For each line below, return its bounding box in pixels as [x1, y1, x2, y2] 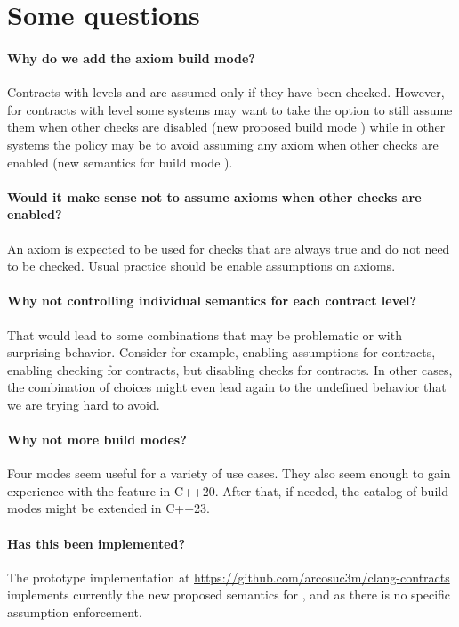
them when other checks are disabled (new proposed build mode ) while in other [7, 118, 446, 136]
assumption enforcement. [7, 603, 142, 622]
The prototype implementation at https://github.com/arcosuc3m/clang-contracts [7, 567, 450, 586]
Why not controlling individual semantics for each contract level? [7, 291, 417, 310]
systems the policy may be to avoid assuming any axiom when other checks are [7, 134, 439, 153]
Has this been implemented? [7, 533, 186, 552]
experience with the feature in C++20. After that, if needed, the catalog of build [7, 481, 448, 500]
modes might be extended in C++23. [7, 499, 210, 517]
